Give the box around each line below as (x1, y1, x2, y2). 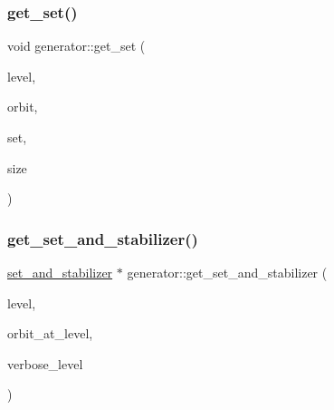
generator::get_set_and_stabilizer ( (127, 263, 328, 281)
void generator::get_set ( (7, 36, 146, 55)
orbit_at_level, (7, 324, 93, 343)
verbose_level (7, 354, 83, 373)
